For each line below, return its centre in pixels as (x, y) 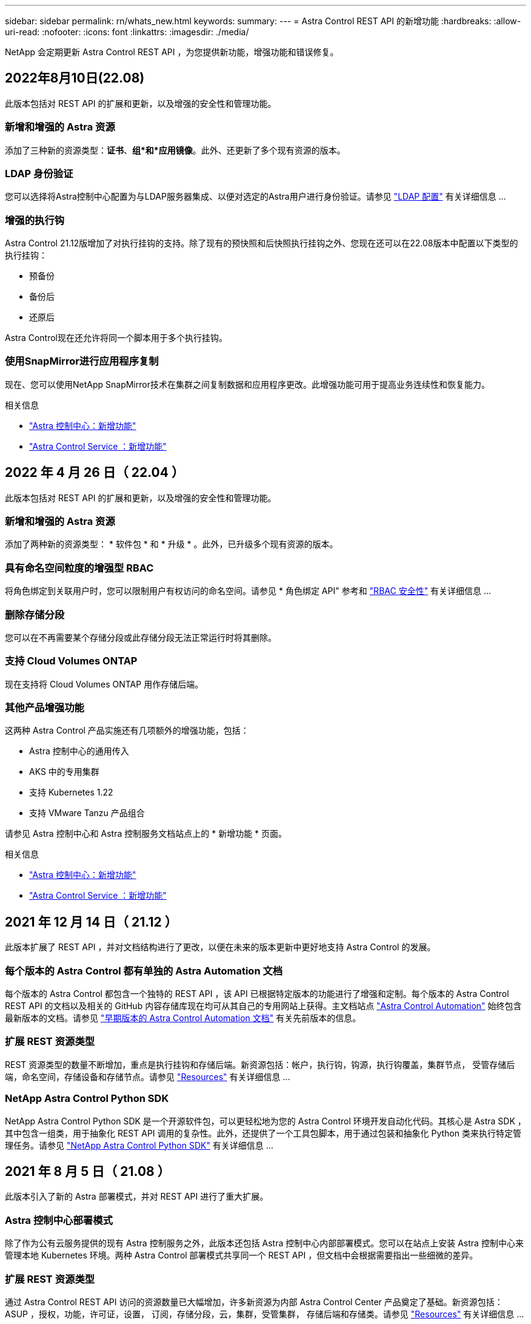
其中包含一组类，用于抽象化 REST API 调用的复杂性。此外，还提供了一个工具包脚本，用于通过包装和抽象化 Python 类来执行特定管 (263, 1133)
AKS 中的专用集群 (64, 772)
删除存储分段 (35, 614)
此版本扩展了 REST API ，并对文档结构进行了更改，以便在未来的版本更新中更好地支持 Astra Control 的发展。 (220, 947)
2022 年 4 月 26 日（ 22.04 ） (95, 473)
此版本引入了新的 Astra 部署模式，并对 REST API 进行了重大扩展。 (137, 1197)
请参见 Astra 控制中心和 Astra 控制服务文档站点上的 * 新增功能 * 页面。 (146, 834)
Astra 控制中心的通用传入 (79, 751)
